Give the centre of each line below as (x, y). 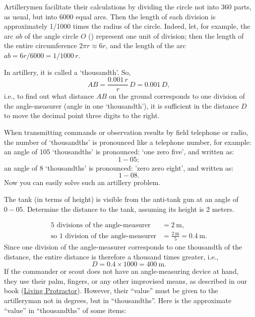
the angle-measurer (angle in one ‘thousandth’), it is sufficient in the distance (121, 105)
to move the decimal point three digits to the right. (82, 115)
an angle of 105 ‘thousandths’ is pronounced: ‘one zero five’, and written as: (119, 152)
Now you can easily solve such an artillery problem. (82, 182)
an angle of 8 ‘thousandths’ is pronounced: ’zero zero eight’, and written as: (119, 167)
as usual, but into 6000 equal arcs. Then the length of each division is (110, 16)
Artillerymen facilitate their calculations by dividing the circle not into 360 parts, (128, 6)
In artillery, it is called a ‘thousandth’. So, (67, 72)
